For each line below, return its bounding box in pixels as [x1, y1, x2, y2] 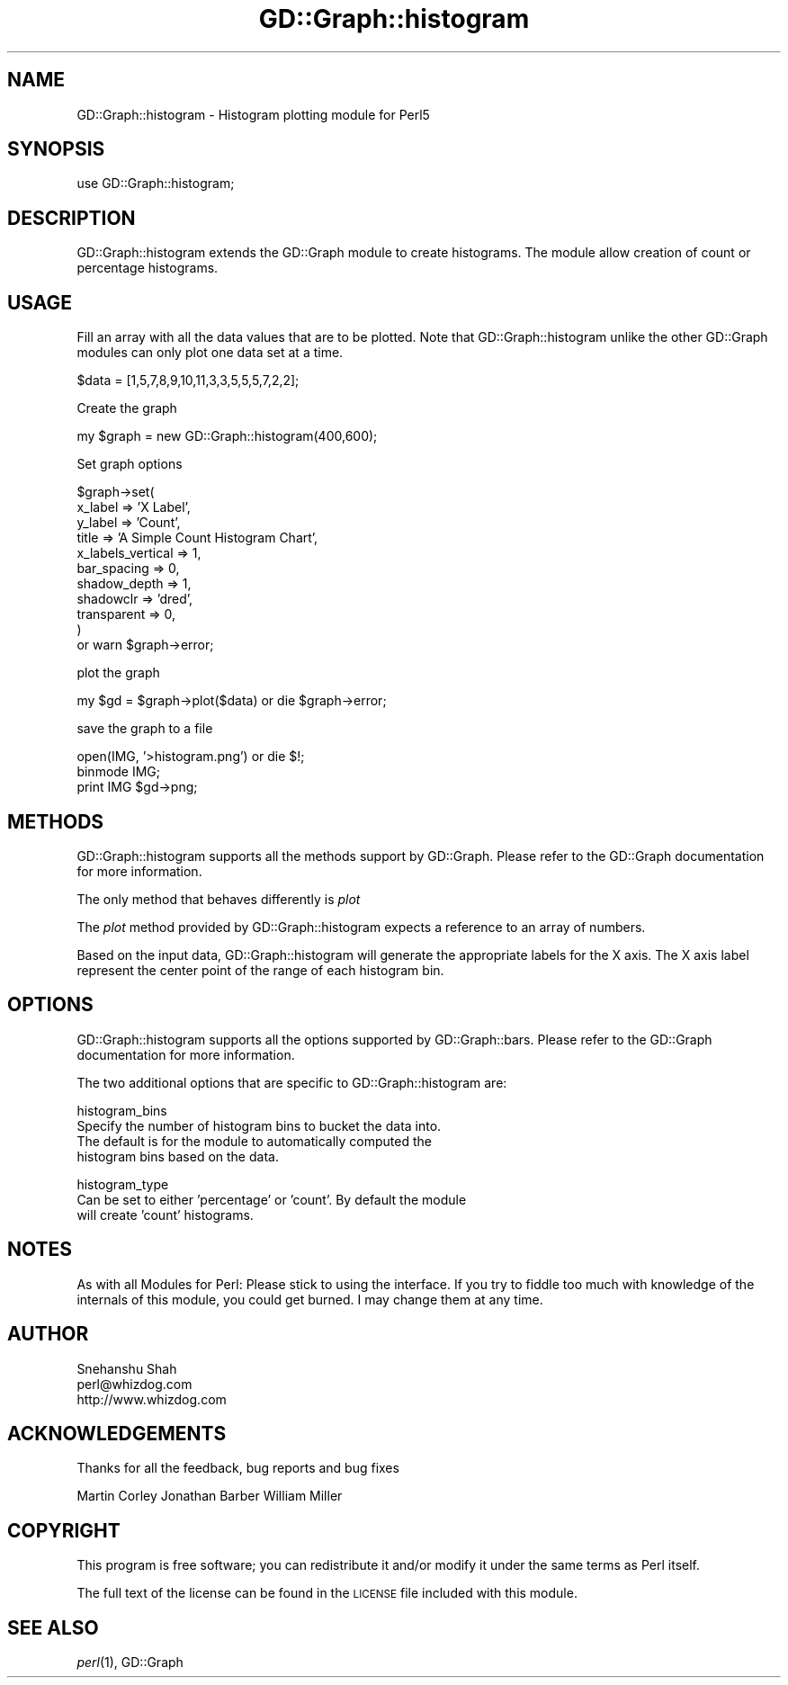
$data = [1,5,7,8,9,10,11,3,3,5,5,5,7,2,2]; [76, 372, 300, 389]
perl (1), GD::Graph [76, 1654, 184, 1671]
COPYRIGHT [7, 1519, 121, 1542]
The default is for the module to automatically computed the [76, 1133, 432, 1149]
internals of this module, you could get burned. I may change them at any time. [76, 1291, 543, 1307]
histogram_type [76, 1176, 169, 1192]
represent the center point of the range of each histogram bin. [76, 962, 444, 978]
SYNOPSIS [7, 138, 105, 161]
